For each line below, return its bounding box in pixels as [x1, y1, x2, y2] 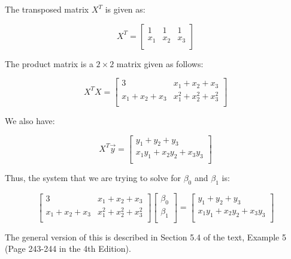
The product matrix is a [5, 57, 93, 70]
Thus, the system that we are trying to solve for [5, 171, 181, 184]
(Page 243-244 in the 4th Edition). [5, 242, 131, 255]
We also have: [5, 114, 55, 127]
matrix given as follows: [116, 57, 204, 70]
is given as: [105, 3, 145, 15]
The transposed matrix [5, 3, 89, 15]
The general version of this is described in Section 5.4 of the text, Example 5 [5, 230, 286, 243]
